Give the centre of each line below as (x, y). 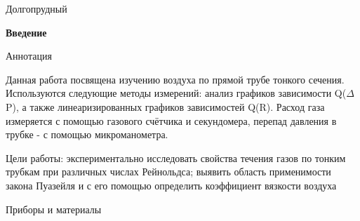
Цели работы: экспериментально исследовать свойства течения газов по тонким (176, 158)
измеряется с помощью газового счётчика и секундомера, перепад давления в (171, 120)
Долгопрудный (36, 8)
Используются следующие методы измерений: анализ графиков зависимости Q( (176, 93)
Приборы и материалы (54, 209)
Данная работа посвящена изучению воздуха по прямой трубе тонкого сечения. (175, 79)
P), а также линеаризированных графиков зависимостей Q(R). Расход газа (165, 106)
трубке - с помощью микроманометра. (87, 134)
